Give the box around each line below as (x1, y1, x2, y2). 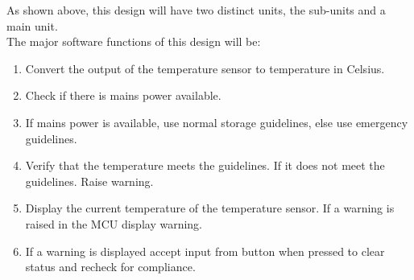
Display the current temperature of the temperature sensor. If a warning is (25, 200, 395, 216)
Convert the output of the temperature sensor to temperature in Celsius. (25, 60, 385, 76)
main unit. (6, 17, 58, 34)
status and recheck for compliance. (25, 258, 196, 275)
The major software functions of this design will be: (6, 33, 261, 50)
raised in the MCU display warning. (25, 215, 202, 232)
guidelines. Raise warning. (25, 172, 154, 189)
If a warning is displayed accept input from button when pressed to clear (25, 242, 385, 259)
